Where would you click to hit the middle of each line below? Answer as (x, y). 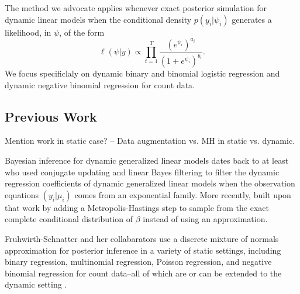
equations (22, 194)
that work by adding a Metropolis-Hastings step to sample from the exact (137, 207)
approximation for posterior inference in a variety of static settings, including (143, 250)
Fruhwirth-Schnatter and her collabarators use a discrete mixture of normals (142, 239)
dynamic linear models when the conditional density (98, 19)
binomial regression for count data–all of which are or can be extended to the (143, 273)
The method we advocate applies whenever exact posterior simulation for (136, 8)
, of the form (82, 32)
